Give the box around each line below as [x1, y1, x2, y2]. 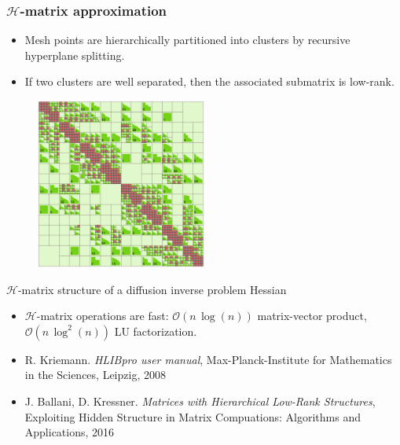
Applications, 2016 [24, 424, 115, 440]
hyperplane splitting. [24, 46, 125, 63]
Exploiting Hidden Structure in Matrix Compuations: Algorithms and [24, 408, 361, 425]
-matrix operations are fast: [36, 307, 169, 324]
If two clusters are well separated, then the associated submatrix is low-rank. [24, 73, 394, 90]
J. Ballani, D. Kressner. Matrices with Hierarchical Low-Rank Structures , [24, 392, 376, 409]
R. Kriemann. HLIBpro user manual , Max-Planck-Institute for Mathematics [24, 351, 392, 367]
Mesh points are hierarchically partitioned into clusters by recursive [24, 31, 350, 48]
